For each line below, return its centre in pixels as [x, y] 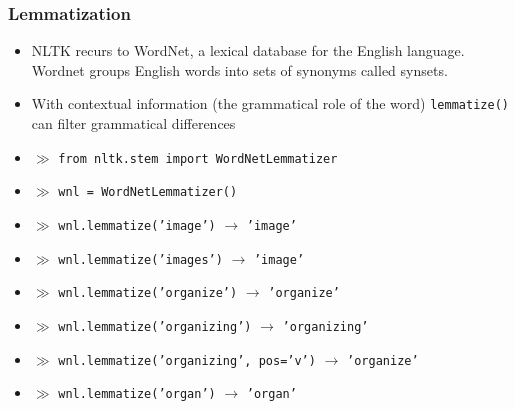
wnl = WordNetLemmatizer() [148, 192]
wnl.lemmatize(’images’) [140, 259]
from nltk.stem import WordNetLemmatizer [198, 158]
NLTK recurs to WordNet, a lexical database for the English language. [248, 50]
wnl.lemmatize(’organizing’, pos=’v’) [187, 360]
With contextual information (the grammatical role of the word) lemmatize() [270, 103]
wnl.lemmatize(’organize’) [148, 293]
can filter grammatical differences [133, 123]
